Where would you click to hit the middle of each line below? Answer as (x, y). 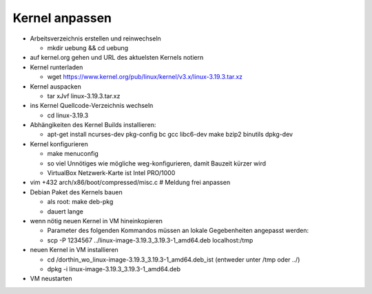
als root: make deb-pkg (80, 202)
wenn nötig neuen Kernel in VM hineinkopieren (96, 220)
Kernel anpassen (62, 18)
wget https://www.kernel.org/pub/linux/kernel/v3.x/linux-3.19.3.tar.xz (145, 77)
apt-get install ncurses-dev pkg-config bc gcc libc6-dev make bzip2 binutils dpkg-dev (170, 135)
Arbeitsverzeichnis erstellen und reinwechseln (95, 38)
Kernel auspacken (56, 87)
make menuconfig (73, 154)
